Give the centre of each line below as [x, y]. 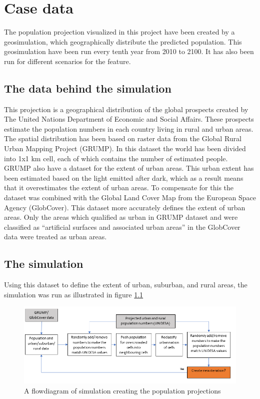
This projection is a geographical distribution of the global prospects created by [126, 109]
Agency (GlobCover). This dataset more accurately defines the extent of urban [125, 207]
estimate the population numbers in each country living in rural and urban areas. [129, 128]
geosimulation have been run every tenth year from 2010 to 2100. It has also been [129, 51]
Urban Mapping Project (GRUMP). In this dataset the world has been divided [125, 148]
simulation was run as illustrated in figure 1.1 [74, 294]
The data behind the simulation [88, 88]
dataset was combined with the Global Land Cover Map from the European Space [130, 197]
